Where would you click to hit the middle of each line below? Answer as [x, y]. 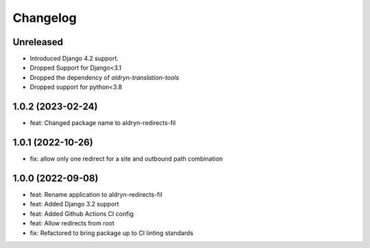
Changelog [45, 18]
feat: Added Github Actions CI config [82, 213]
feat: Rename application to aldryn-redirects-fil [96, 194]
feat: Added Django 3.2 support [74, 204]
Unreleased [38, 42]
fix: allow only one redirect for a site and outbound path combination [126, 159]
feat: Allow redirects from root [72, 223]
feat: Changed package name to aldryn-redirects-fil [103, 123]
